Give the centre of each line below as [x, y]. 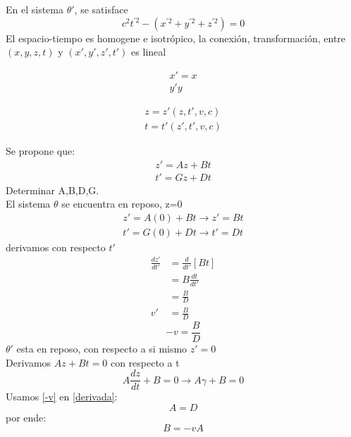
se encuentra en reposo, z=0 [122, 204]
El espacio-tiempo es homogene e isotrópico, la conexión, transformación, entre [176, 38]
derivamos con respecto [56, 247]
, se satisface [101, 9]
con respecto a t [145, 362]
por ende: [26, 417]
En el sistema [35, 9]
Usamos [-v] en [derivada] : [62, 397]
